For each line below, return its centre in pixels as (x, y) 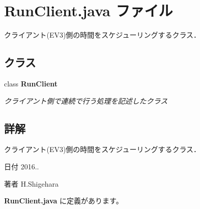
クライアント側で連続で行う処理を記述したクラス (86, 100)
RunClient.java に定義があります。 (64, 201)
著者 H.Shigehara (32, 183)
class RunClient (31, 83)
